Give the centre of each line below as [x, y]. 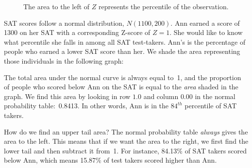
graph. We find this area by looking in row [67, 96]
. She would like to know [206, 32]
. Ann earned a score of [205, 23]
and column [161, 96]
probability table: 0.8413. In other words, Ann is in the [86, 106]
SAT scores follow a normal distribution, [64, 23]
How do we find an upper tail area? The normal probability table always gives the [126, 131]
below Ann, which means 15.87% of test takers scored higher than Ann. [110, 160]
